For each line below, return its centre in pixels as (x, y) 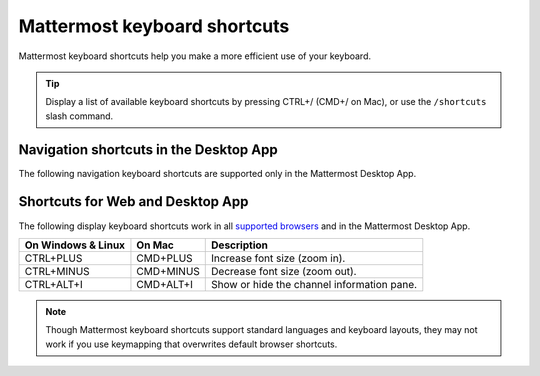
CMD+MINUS (168, 271)
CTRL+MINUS (57, 271)
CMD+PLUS (165, 258)
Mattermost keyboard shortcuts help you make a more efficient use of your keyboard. (195, 56)
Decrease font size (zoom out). (284, 271)
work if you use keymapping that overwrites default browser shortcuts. (191, 344)
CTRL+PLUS (53, 258)
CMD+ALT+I (165, 284)
